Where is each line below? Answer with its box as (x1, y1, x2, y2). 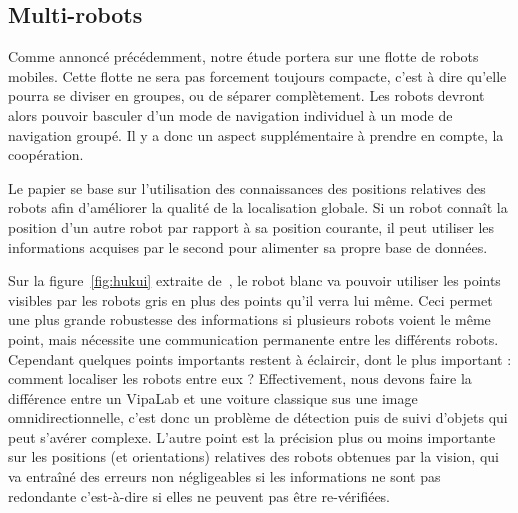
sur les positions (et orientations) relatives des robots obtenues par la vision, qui (8, 446, 499, 467)
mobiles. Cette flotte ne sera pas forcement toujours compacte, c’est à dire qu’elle (8, 65, 507, 86)
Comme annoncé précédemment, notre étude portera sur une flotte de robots (8, 46, 479, 67)
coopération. (8, 144, 84, 165)
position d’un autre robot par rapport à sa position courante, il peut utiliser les (8, 216, 495, 237)
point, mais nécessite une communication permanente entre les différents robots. (8, 328, 499, 349)
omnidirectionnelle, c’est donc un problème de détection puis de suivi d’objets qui (8, 407, 508, 428)
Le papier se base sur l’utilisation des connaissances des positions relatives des (8, 177, 486, 198)
